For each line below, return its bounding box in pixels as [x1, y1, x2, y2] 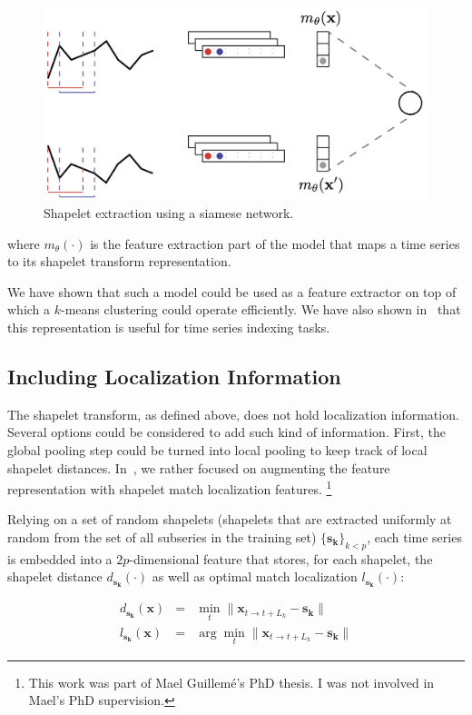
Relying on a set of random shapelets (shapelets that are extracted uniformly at [7, 510, 452, 529]
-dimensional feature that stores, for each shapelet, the [129, 549, 433, 568]
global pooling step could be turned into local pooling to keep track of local [7, 440, 428, 459]
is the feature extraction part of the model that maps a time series [90, 233, 460, 253]
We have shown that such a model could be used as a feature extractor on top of [7, 282, 457, 301]
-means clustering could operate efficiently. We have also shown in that [61, 300, 461, 319]
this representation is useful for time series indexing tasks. [7, 317, 330, 336]
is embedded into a [7, 549, 113, 568]
